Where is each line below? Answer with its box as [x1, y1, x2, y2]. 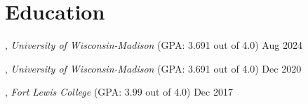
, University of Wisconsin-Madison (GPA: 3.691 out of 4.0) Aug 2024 [5, 38, 302, 52]
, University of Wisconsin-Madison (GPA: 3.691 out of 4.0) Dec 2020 [5, 61, 302, 75]
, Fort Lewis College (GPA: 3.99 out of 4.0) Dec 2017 [5, 84, 233, 99]
